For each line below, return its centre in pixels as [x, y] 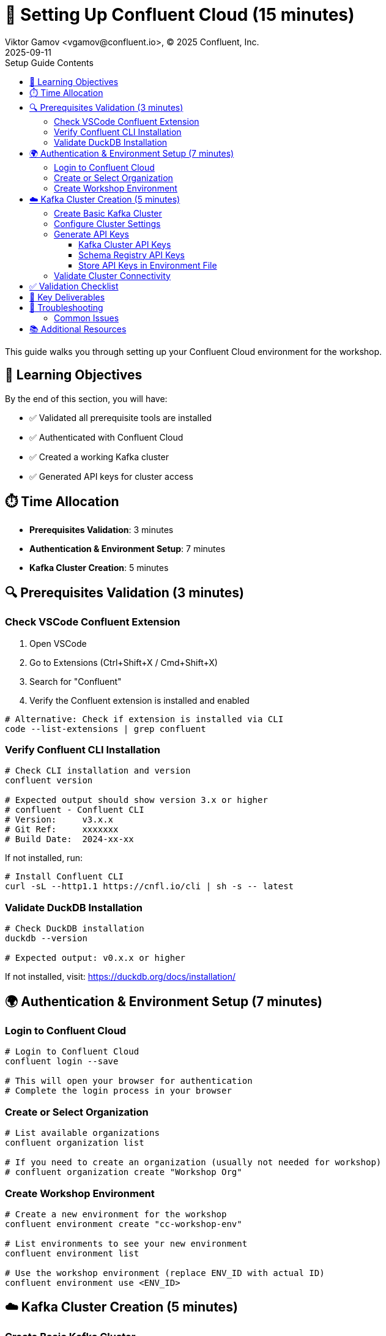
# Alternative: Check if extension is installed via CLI [144, 719]
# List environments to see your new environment [126, 1243]
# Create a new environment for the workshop [116, 1214]
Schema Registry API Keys [132, 255]
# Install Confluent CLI [64, 877]
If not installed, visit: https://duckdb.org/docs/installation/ [120, 977]
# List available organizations [82, 1133]
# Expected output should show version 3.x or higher [136, 800]
